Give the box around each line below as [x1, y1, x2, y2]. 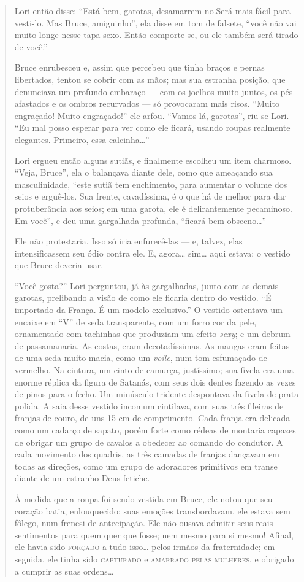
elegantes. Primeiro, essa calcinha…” [14, 133, 150, 145]
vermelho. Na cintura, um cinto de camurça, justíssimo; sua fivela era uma [14, 363, 294, 376]
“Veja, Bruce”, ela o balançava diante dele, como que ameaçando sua [14, 166, 273, 179]
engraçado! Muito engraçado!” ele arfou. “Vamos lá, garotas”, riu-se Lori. [14, 109, 289, 122]
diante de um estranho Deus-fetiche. [14, 471, 150, 484]
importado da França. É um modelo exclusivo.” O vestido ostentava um [14, 303, 283, 316]
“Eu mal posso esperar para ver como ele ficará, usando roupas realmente [14, 121, 291, 134]
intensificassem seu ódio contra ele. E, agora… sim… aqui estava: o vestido [14, 246, 291, 259]
